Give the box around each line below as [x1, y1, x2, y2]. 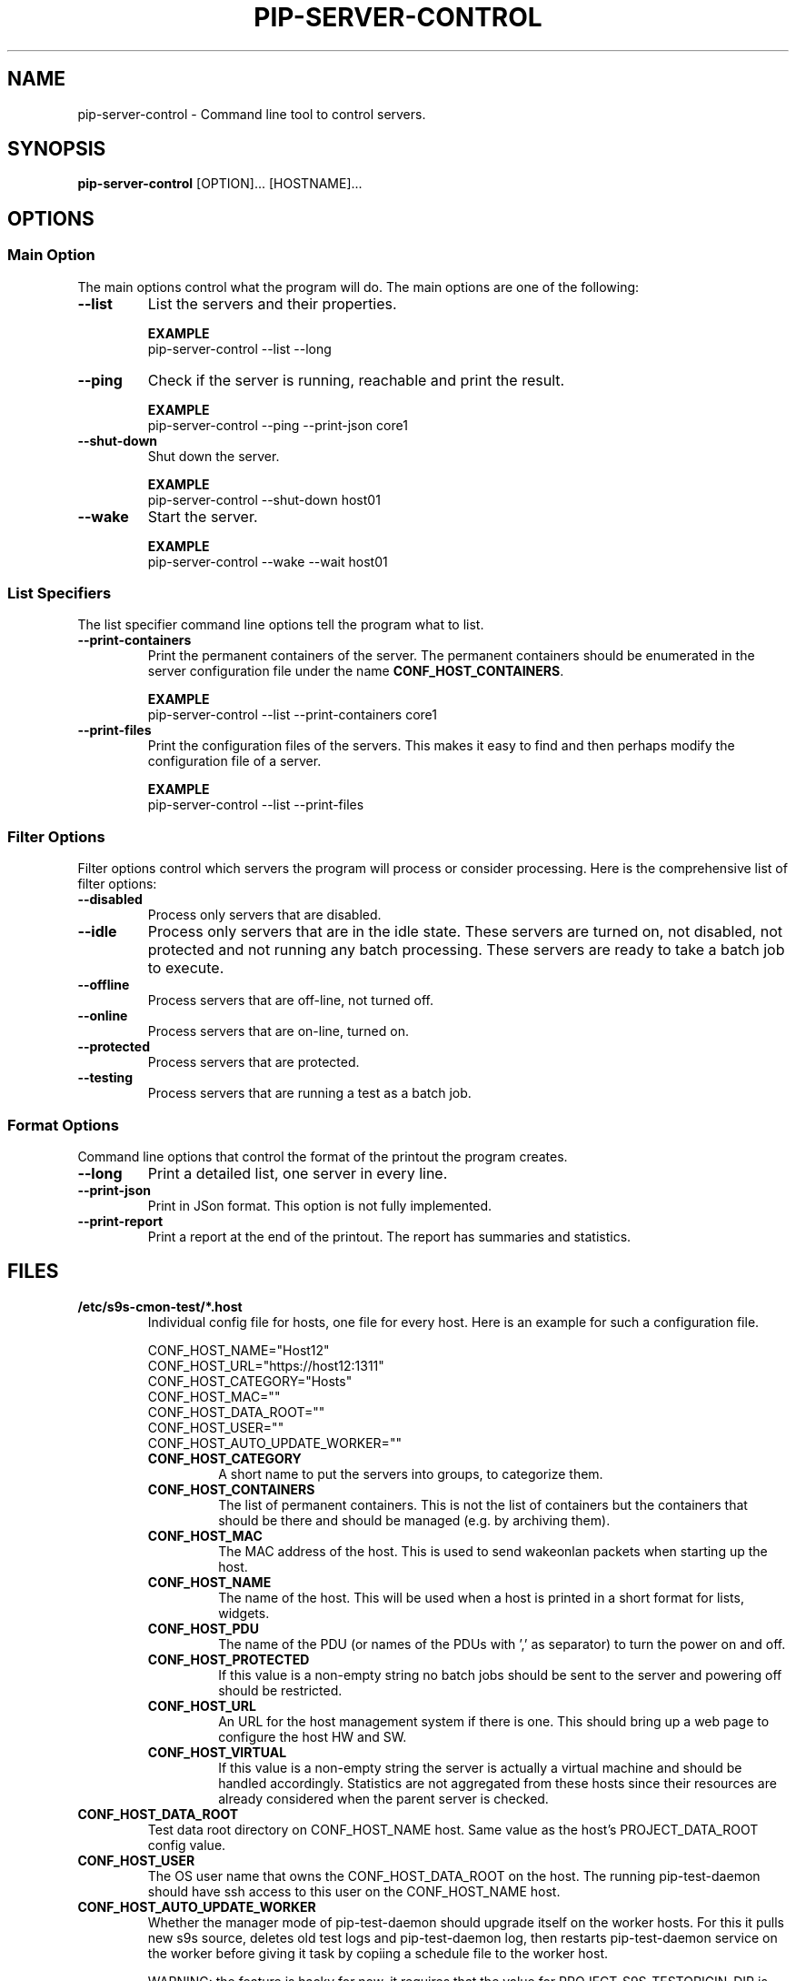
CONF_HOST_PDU [147, 1620, 259, 1636]
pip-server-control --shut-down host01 [147, 491, 381, 508]
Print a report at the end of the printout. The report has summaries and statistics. [147, 1228, 632, 1244]
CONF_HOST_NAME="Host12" [147, 1342, 330, 1358]
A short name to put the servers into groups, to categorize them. [218, 1465, 603, 1482]
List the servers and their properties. [147, 294, 397, 313]
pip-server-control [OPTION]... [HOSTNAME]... [77, 176, 363, 192]
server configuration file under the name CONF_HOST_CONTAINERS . [147, 663, 564, 679]
